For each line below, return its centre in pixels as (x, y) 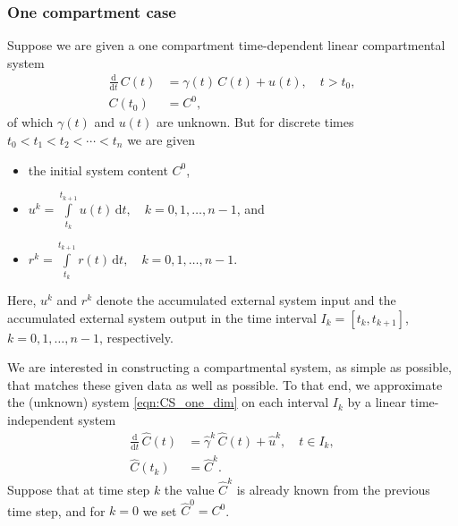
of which (30, 122)
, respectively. (136, 337)
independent (41, 419)
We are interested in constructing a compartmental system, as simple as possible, (230, 367)
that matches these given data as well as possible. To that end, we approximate (225, 384)
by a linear (377, 402)
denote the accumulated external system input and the (246, 299)
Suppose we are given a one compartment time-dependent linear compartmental (226, 45)
